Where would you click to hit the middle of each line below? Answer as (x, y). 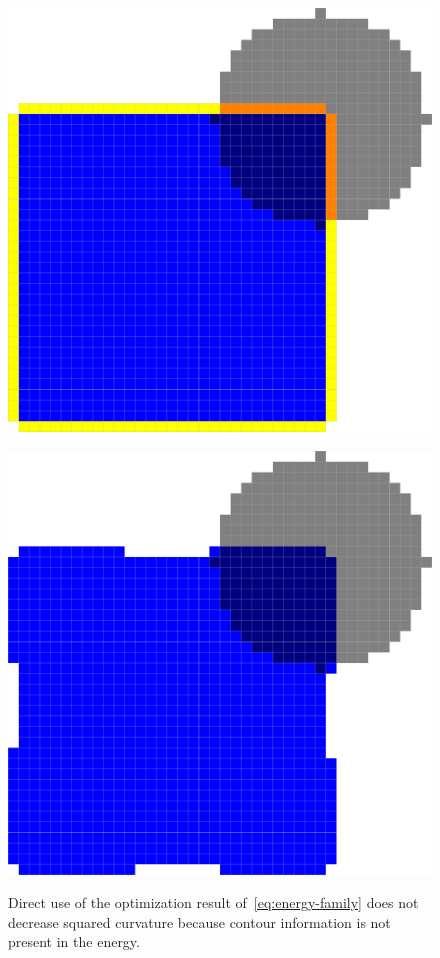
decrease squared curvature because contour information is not (199, 921)
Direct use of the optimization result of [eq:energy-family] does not (213, 902)
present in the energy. (74, 941)
